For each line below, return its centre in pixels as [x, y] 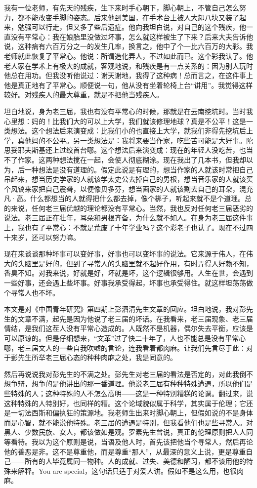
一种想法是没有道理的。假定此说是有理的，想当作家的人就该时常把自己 [139, 169]
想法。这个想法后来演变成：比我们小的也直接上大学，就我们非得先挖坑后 [128, 131]
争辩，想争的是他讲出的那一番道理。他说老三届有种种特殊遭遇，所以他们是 [132, 384]
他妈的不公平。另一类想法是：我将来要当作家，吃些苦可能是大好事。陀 [139, 140]
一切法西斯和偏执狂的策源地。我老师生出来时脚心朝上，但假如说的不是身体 [132, 413]
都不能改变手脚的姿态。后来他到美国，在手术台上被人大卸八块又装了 [128, 17]
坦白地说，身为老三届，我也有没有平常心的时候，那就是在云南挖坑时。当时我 [128, 111]
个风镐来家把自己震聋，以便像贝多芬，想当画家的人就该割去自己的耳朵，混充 [128, 188]
